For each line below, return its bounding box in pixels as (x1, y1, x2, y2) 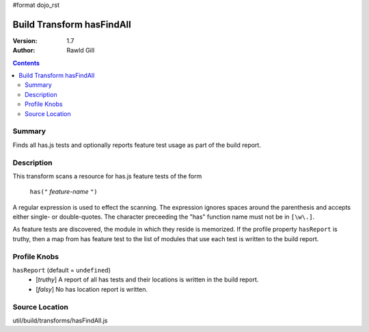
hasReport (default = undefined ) (12, 266, 111, 275)
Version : (12, 36, 38, 44)
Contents (12, 59, 40, 67)
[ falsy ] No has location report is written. (36, 285, 148, 293)
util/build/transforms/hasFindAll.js (12, 316, 108, 324)
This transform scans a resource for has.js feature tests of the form (12, 171, 202, 180)
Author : (12, 46, 36, 55)
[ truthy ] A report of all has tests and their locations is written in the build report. (36, 275, 259, 283)
